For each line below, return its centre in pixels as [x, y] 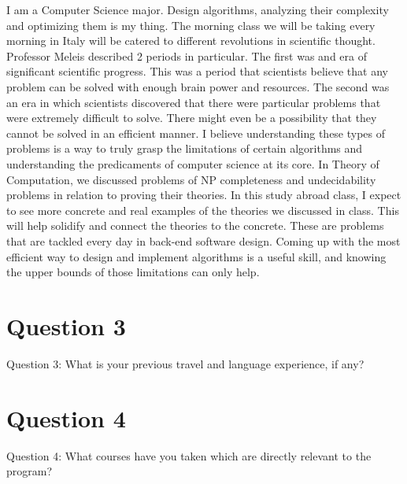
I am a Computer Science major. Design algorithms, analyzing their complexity [198, 9]
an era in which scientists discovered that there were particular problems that [194, 102]
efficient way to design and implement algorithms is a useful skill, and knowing [196, 256]
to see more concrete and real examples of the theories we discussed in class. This [203, 210]
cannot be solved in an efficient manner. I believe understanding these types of [196, 133]
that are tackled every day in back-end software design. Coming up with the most [203, 240]
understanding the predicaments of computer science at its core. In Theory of [193, 163]
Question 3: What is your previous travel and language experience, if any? [185, 363]
